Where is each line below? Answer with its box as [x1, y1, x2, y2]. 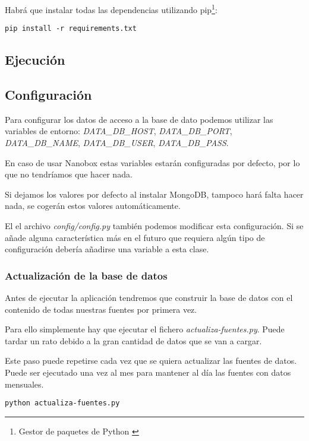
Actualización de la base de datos [5, 268, 168, 283]
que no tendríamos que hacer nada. [5, 168, 133, 180]
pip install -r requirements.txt [5, 24, 137, 33]
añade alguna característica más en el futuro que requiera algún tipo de [5, 231, 265, 243]
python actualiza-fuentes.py [5, 399, 120, 408]
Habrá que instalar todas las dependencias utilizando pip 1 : [5, 2, 217, 15]
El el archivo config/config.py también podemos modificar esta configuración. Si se [5, 220, 304, 232]
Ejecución [5, 50, 65, 69]
